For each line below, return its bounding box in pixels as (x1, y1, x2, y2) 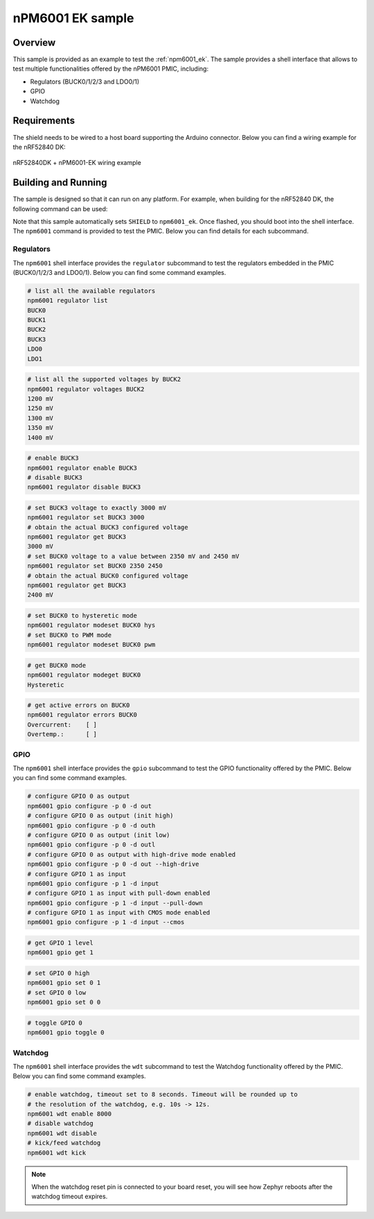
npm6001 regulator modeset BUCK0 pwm (27, 641, 156, 649)
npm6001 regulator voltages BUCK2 (27, 385, 145, 393)
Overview (12, 37, 56, 48)
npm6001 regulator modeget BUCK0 (27, 671, 141, 679)
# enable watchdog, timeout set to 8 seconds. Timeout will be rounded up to (27, 1091, 298, 1098)
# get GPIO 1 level (27, 939, 93, 947)
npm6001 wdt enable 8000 (27, 1110, 112, 1118)
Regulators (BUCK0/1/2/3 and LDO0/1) (30, 77, 140, 86)
